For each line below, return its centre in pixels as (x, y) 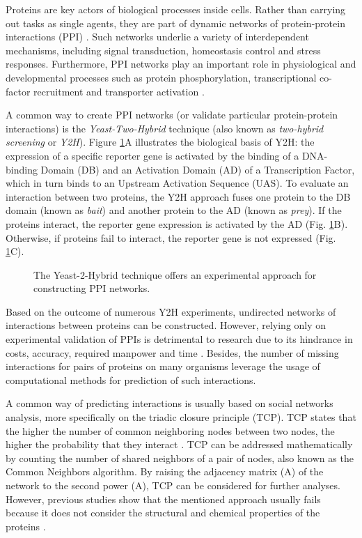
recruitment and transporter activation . (119, 91)
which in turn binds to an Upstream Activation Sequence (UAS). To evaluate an (177, 183)
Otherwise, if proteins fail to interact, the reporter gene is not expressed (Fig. (171, 237)
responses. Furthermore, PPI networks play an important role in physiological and (181, 64)
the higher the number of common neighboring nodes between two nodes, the (170, 430)
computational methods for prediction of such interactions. (131, 379)
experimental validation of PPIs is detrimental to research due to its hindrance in (179, 339)
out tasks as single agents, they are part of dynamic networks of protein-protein (175, 23)
